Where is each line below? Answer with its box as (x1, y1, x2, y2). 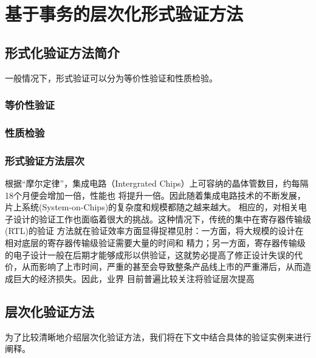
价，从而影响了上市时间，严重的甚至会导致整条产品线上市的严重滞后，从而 (5, 260, 303, 273)
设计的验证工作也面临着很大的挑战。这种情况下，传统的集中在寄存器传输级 (13, 212, 311, 225)
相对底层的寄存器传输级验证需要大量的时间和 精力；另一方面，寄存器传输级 (5, 236, 306, 249)
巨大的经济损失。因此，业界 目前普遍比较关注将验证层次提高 (13, 272, 255, 284)
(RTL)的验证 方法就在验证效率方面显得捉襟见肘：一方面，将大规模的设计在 (5, 224, 304, 237)
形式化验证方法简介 (5, 43, 120, 61)
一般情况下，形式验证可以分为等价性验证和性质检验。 (5, 71, 218, 84)
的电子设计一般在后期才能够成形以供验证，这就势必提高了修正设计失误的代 (5, 248, 303, 261)
